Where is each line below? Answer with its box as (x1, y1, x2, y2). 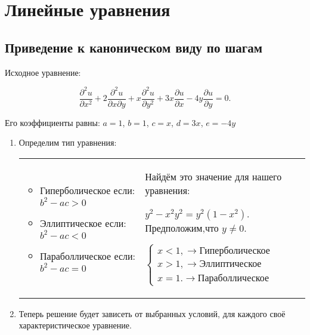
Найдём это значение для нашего (145, 169, 282, 183)
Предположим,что (145, 220, 219, 235)
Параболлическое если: (39, 249, 136, 263)
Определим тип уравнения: (18, 136, 117, 149)
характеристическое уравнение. (18, 319, 132, 331)
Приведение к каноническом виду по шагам (5, 38, 263, 56)
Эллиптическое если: (39, 216, 126, 230)
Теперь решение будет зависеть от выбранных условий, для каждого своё (18, 307, 286, 319)
